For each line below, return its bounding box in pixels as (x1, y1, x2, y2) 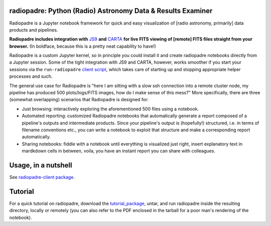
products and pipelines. (9, 27, 58, 33)
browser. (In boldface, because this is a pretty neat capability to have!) (9, 43, 157, 49)
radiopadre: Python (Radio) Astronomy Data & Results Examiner (9, 7, 213, 15)
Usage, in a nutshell (9, 161, 72, 169)
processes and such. (9, 73, 53, 80)
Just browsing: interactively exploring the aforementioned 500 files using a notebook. (22, 106, 199, 112)
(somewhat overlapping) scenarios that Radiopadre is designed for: (9, 97, 149, 103)
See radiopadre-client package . (9, 174, 75, 180)
